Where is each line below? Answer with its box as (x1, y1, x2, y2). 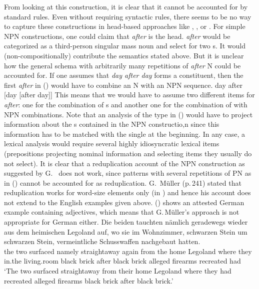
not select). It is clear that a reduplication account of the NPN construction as (4, 158, 245, 168)
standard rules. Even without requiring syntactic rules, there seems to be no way (4, 11, 251, 21)
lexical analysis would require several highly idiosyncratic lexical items (4, 138, 219, 149)
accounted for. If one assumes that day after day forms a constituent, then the (4, 70, 243, 80)
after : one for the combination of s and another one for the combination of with (4, 99, 247, 109)
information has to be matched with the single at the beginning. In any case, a (4, 128, 245, 139)
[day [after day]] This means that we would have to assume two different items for (4, 89, 255, 100)
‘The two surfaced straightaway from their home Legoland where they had (4, 266, 231, 276)
